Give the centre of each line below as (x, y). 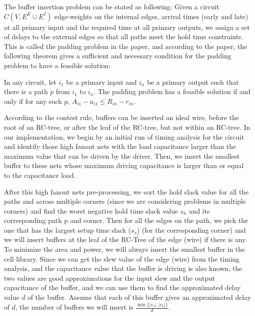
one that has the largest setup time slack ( (68, 230)
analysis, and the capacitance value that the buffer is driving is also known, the (123, 268)
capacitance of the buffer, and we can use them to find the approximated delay (122, 287)
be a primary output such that (193, 82)
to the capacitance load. (40, 175)
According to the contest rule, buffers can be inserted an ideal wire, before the (122, 117)
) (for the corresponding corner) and (191, 230)
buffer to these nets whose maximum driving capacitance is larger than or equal (124, 165)
